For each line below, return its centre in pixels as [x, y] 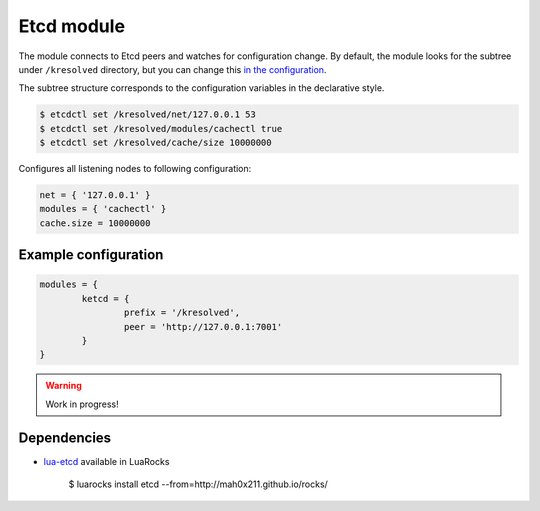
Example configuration [91, 255]
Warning [63, 386]
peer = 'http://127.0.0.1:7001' [203, 326]
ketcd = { [105, 298]
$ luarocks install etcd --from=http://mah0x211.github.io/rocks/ [198, 484]
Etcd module [71, 26]
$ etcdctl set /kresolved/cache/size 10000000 [155, 143]
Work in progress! [82, 404]
